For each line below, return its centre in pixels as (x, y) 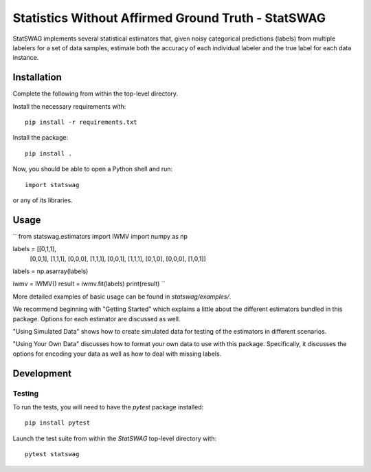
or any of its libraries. (43, 200)
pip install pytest (58, 423)
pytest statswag (52, 454)
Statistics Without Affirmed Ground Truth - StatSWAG (169, 18)
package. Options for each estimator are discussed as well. (97, 319)
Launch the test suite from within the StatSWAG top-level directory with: (115, 438)
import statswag (52, 185)
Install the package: (41, 138)
